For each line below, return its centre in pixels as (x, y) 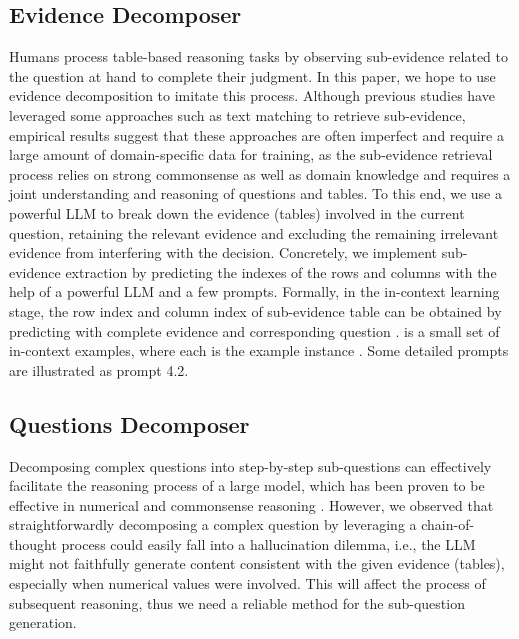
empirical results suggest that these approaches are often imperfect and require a (256, 134)
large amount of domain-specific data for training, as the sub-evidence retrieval (251, 154)
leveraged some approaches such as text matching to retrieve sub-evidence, (237, 114)
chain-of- (448, 524)
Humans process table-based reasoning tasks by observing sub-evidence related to (258, 56)
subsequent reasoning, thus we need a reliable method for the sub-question (237, 602)
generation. (43, 622)
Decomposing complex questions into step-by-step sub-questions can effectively (250, 465)
